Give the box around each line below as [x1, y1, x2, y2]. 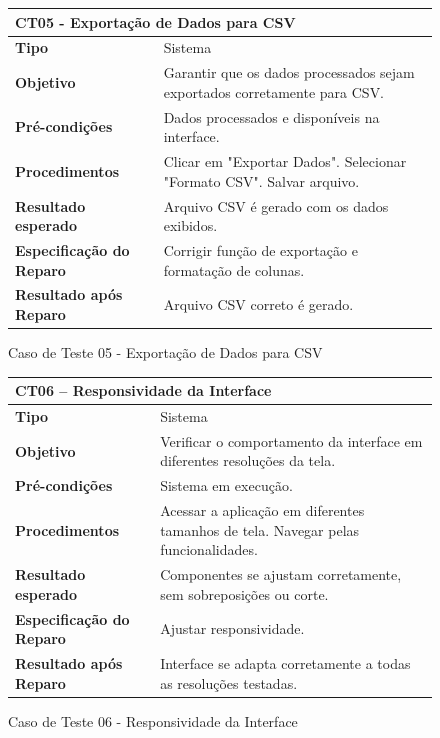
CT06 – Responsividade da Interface [15, 380, 272, 401]
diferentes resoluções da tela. [160, 450, 336, 471]
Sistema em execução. [160, 475, 293, 496]
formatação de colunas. [163, 259, 305, 280]
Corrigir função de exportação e [163, 239, 358, 260]
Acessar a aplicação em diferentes [160, 500, 365, 521]
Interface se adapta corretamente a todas [160, 653, 411, 674]
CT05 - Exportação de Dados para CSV [15, 11, 296, 32]
